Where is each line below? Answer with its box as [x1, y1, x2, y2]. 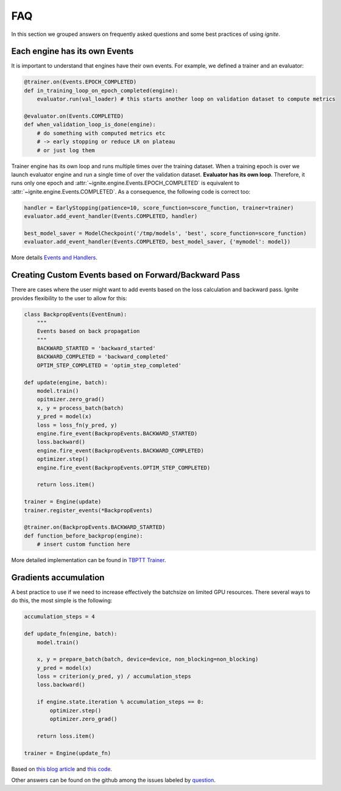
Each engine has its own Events [11, 46, 134, 57]
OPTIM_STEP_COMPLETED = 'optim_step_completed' [37, 362, 182, 368]
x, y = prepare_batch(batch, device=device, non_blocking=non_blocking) [37, 656, 259, 663]
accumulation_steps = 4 [24, 613, 96, 620]
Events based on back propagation [37, 328, 140, 335]
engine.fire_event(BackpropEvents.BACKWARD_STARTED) [37, 430, 198, 437]
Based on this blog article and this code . [11, 765, 113, 773]
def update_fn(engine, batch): [24, 630, 118, 638]
